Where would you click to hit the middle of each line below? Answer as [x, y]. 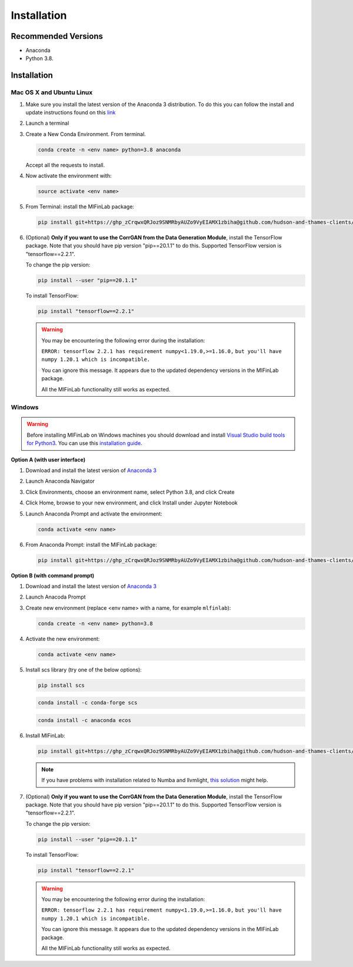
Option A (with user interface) [48, 460]
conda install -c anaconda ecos [85, 720]
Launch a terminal [47, 123]
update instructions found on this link [71, 112]
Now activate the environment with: [69, 176]
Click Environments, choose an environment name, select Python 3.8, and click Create [130, 492]
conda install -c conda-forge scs [88, 703]
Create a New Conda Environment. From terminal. [86, 134]
